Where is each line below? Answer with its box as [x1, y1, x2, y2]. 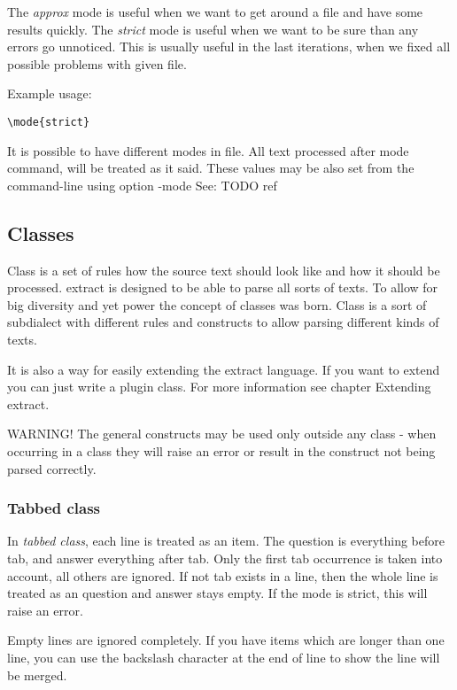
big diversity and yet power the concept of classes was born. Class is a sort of [7, 295, 427, 314]
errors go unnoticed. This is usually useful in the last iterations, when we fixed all [7, 37, 451, 56]
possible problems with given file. [7, 54, 187, 73]
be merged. [7, 665, 67, 684]
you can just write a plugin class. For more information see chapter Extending [7, 377, 431, 396]
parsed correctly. [7, 459, 97, 477]
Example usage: [7, 84, 92, 103]
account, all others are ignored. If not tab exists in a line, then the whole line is [7, 566, 438, 585]
